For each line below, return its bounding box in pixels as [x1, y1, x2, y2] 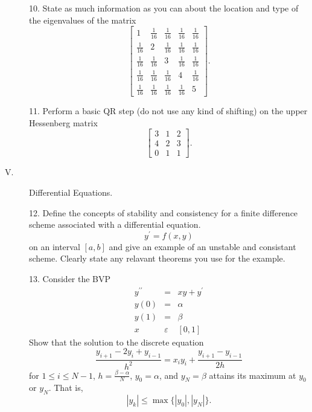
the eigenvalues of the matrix [29, 13, 136, 26]
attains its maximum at [209, 369, 296, 381]
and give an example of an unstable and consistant [109, 240, 296, 253]
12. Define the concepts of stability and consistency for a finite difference [29, 206, 298, 219]
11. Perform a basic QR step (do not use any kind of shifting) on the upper [29, 105, 308, 117]
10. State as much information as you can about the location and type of [29, 2, 299, 14]
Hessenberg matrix [29, 116, 98, 129]
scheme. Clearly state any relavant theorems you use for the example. [29, 252, 285, 265]
